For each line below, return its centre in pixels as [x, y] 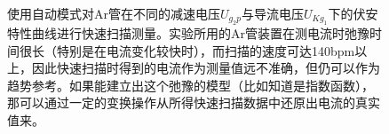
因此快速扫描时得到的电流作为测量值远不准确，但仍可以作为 [206, 68]
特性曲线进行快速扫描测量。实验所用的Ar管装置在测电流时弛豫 [188, 33]
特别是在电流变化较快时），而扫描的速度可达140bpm [206, 50]
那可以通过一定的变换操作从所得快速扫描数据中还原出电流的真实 [194, 102]
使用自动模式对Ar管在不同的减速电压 [114, 13]
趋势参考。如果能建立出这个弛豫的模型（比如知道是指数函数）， [191, 85]
